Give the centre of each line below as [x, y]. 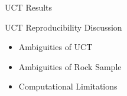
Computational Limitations [68, 86]
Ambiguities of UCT [56, 47]
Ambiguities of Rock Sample [70, 66]
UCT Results [29, 7]
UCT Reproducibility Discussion [63, 27]
